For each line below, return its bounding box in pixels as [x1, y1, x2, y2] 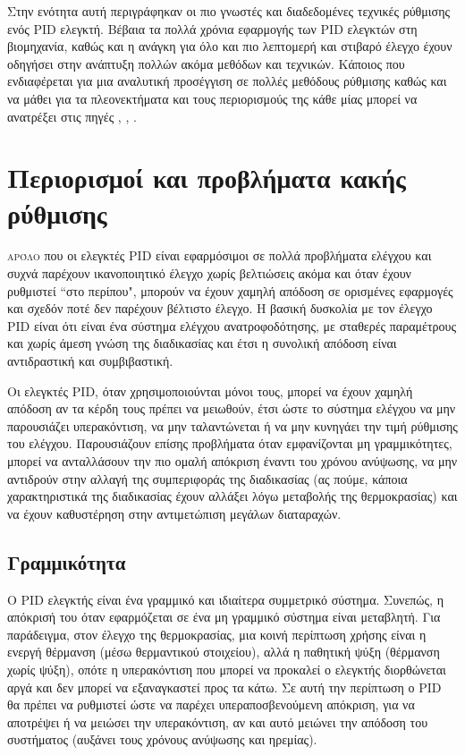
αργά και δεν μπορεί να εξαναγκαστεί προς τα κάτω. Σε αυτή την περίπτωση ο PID [7, 677, 442, 696]
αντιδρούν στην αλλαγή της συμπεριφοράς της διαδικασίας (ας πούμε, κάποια [7, 469, 408, 488]
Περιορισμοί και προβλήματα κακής [7, 159, 406, 196]
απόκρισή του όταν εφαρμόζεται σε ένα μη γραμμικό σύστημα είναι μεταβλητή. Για [7, 607, 441, 626]
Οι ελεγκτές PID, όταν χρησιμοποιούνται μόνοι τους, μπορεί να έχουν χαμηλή [7, 381, 413, 400]
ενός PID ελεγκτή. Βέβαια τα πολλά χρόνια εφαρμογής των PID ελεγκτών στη [7, 19, 418, 38]
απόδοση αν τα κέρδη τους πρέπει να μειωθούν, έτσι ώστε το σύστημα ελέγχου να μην [7, 399, 456, 418]
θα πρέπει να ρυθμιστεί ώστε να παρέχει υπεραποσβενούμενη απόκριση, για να [7, 695, 415, 714]
